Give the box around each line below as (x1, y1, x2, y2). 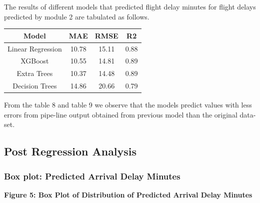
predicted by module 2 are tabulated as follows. (4, 11, 149, 21)
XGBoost (20, 55, 49, 66)
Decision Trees (12, 80, 57, 91)
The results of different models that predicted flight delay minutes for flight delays (4, 1, 256, 11)
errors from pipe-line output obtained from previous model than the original (4, 109, 237, 119)
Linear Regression (7, 43, 62, 53)
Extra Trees (16, 68, 53, 78)
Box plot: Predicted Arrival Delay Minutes (4, 169, 180, 182)
